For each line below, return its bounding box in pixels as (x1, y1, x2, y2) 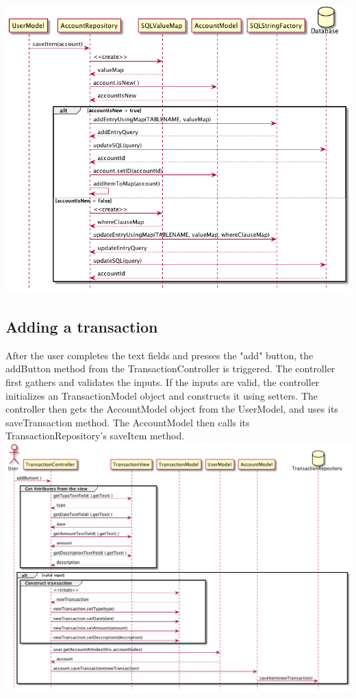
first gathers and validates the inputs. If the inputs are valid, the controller (5, 374, 320, 389)
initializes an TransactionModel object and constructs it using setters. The (5, 388, 318, 402)
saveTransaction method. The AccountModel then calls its (5, 415, 250, 429)
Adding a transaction (5, 315, 158, 337)
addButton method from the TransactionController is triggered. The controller (5, 361, 335, 376)
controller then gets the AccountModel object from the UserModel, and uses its (5, 402, 338, 416)
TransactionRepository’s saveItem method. (5, 428, 185, 443)
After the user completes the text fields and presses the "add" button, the (5, 348, 314, 362)
